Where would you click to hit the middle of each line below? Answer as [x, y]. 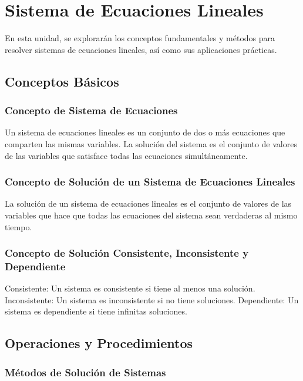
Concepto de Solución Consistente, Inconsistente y [127, 253]
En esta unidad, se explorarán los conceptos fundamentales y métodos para [140, 38]
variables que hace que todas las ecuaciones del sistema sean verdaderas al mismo [151, 215]
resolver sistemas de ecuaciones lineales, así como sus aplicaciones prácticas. [141, 49]
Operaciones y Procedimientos [99, 343]
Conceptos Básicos [62, 81]
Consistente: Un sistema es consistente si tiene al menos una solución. [130, 288]
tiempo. [18, 226]
